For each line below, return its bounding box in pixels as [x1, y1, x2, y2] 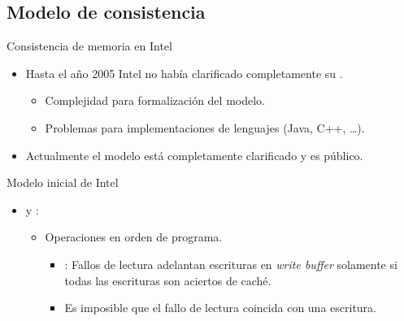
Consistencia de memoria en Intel [7, 37, 172, 54]
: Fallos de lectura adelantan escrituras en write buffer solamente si [64, 255, 397, 272]
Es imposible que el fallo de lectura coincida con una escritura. [64, 299, 376, 316]
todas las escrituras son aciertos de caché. [64, 271, 272, 288]
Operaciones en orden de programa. [45, 228, 223, 245]
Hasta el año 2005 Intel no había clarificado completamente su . [25, 64, 343, 81]
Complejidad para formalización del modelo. [45, 92, 265, 109]
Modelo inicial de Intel [7, 174, 119, 191]
